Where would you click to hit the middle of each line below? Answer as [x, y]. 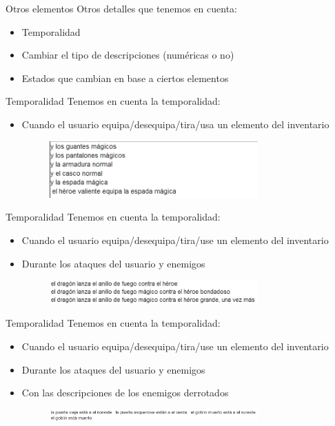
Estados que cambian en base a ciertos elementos [125, 78]
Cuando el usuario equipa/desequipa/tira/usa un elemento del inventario [175, 124]
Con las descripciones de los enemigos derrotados [125, 393]
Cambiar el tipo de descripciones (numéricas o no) [128, 55]
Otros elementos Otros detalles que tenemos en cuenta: [122, 8]
